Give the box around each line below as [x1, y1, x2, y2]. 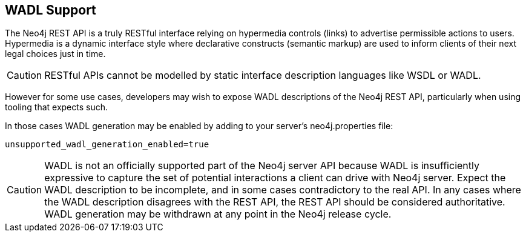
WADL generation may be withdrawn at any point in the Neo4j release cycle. [44, 208, 392, 221]
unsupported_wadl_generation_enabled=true [5, 139, 209, 150]
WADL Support [5, 2, 96, 18]
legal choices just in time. [5, 48, 106, 59]
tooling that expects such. [5, 102, 108, 113]
